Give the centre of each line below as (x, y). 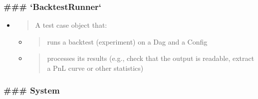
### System (32, 90)
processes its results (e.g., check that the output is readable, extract (151, 58)
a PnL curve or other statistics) (95, 68)
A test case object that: (71, 25)
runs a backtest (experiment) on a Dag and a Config (127, 41)
